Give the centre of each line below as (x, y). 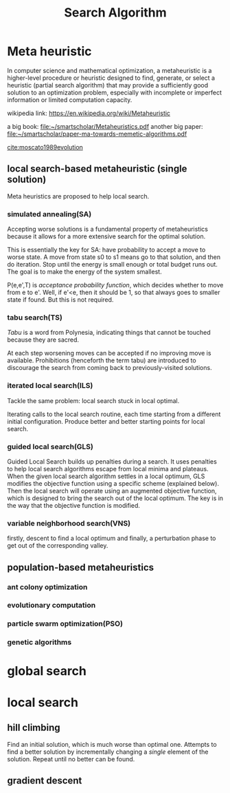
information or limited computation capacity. (70, 100)
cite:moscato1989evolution (45, 147)
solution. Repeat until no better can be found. (71, 759)
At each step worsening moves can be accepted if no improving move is (109, 353)
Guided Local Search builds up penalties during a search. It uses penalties (112, 461)
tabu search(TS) (35, 317)
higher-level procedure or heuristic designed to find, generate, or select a (111, 78)
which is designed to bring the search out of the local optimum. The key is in (115, 498)
